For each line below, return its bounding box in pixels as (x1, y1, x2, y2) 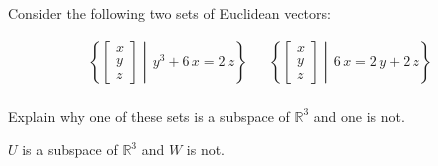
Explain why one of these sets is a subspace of (8, 105, 290, 126)
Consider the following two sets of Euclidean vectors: (8, 3, 331, 23)
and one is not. (313, 105, 405, 126)
